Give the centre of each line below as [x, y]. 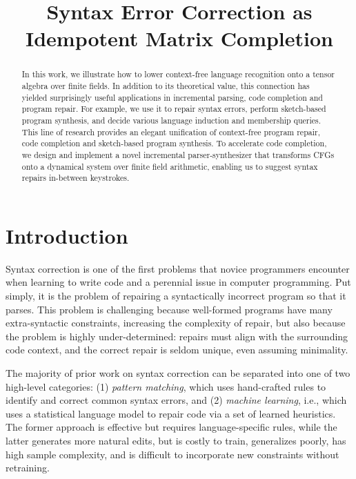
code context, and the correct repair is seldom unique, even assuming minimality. [177, 350]
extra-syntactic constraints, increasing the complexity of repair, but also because [176, 323]
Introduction [67, 235]
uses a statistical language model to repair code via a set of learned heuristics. [171, 413]
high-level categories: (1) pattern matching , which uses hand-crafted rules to [166, 386]
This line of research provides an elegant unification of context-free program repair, [171, 131]
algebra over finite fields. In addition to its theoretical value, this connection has [166, 86]
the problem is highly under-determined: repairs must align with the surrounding [177, 336]
